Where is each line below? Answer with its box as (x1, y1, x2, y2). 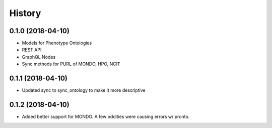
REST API (22, 47, 42, 53)
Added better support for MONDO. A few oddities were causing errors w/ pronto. (22, 113, 190, 120)
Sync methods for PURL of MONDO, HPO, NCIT (22, 61, 120, 67)
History (9, 8, 41, 19)
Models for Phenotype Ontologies (22, 40, 92, 46)
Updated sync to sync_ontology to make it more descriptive (22, 87, 146, 93)
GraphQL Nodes (22, 54, 56, 60)
